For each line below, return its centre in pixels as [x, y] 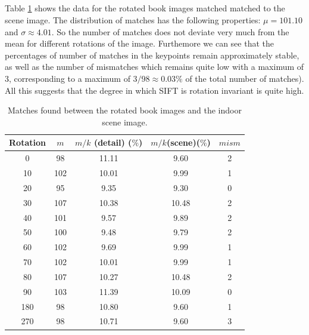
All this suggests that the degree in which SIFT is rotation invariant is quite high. [154, 90]
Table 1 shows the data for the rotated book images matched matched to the [145, 8]
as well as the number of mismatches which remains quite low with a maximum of [154, 67]
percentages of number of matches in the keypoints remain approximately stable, [152, 55]
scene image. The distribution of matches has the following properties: [133, 19]
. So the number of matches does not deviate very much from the [170, 31]
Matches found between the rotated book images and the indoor [124, 110]
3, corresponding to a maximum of [68, 78]
